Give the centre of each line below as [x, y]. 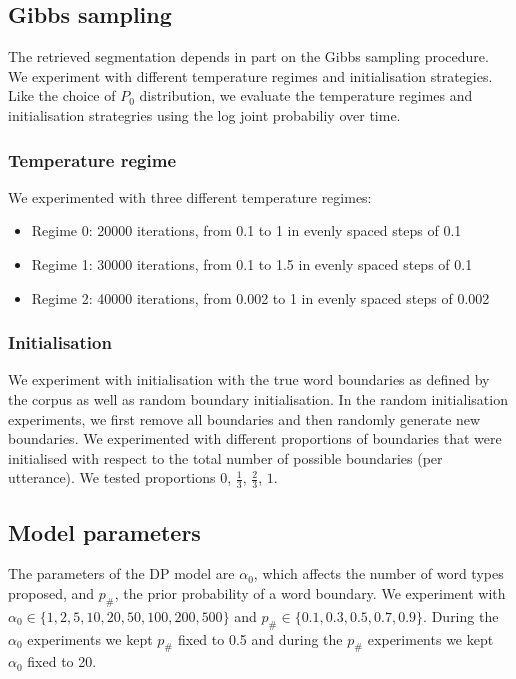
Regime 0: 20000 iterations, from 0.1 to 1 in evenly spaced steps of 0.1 [246, 230]
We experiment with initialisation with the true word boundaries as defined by [249, 379]
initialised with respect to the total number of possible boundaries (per [225, 457]
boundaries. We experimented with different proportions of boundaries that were [255, 438]
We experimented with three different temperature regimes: [190, 196]
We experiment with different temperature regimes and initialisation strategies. [250, 75]
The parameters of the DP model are [121, 573]
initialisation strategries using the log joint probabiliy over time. [204, 114]
